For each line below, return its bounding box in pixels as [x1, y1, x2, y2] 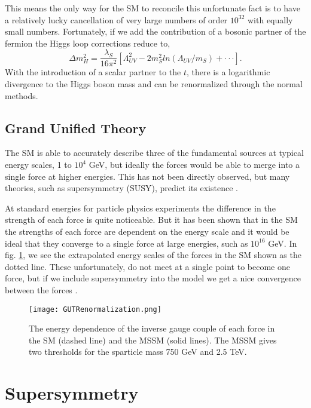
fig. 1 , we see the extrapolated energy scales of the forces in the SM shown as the [5, 249, 301, 261]
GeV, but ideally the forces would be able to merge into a [89, 158, 300, 171]
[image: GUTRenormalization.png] [29, 305, 161, 314]
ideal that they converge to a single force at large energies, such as [5, 237, 248, 249]
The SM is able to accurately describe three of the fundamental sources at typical [5, 146, 304, 159]
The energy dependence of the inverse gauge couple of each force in [29, 322, 275, 335]
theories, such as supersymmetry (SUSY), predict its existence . [5, 182, 238, 194]
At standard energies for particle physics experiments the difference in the [5, 201, 276, 214]
